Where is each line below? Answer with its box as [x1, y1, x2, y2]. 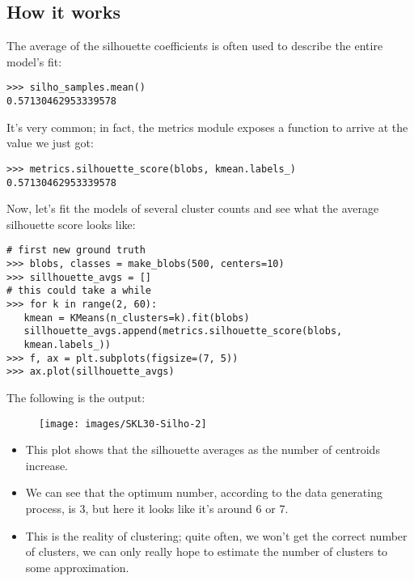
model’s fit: [6, 53, 62, 70]
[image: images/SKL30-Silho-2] [39, 418, 207, 430]
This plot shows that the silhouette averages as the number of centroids [25, 441, 380, 458]
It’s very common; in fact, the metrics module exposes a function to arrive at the [6, 118, 408, 135]
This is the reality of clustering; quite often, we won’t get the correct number [25, 527, 408, 544]
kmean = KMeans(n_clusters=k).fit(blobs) [23, 312, 250, 324]
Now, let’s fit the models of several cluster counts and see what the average [6, 200, 379, 217]
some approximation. [25, 558, 129, 575]
